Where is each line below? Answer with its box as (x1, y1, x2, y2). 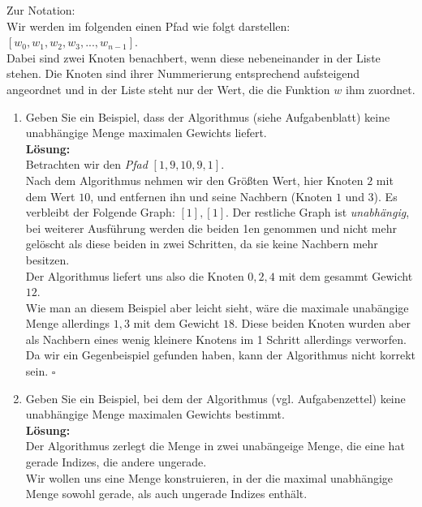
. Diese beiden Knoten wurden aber (235, 315, 411, 332)
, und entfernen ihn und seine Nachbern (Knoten (90, 187, 333, 204)
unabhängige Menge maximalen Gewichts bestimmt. (25, 406, 285, 423)
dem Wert (25, 187, 75, 204)
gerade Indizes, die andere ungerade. (25, 453, 207, 470)
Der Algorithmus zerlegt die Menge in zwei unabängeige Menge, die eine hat (25, 437, 405, 454)
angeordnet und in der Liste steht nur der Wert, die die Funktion (6, 80, 330, 97)
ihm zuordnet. (345, 80, 416, 97)
